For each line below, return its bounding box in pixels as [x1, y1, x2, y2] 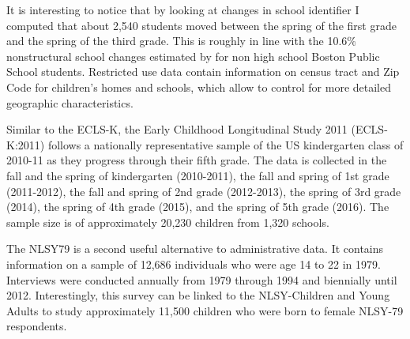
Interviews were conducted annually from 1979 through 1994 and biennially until [6, 271, 397, 288]
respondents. [6, 318, 67, 334]
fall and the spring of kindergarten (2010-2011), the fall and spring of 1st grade [6, 167, 389, 183]
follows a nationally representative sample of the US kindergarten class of [47, 136, 404, 153]
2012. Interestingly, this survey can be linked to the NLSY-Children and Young [6, 287, 390, 303]
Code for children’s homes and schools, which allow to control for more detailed [6, 78, 391, 95]
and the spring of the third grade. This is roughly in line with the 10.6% [6, 32, 356, 49]
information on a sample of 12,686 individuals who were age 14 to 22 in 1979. [6, 255, 381, 272]
